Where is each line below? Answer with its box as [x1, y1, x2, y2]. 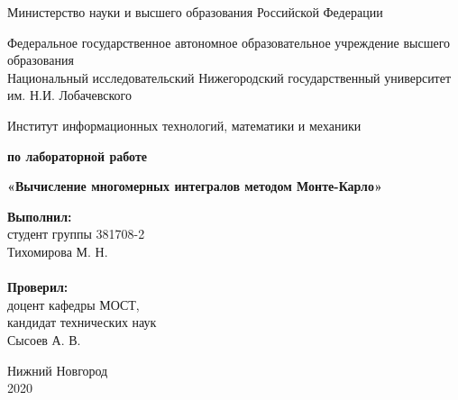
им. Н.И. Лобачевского [7, 86, 132, 105]
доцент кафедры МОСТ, [7, 295, 140, 314]
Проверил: [7, 277, 69, 296]
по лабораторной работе [7, 146, 148, 165]
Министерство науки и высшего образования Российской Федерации [7, 3, 383, 21]
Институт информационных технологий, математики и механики [7, 115, 362, 134]
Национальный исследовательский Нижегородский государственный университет [7, 68, 452, 86]
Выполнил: [7, 206, 72, 225]
